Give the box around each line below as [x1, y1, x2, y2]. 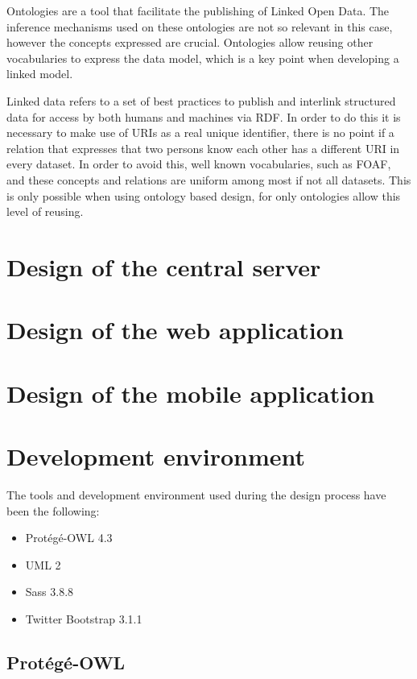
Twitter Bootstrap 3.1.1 [25, 610, 142, 627]
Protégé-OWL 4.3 [25, 529, 113, 546]
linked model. [6, 65, 73, 82]
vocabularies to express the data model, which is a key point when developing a [6, 49, 399, 66]
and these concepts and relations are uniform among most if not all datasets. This [6, 171, 411, 188]
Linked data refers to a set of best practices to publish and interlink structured [6, 92, 396, 109]
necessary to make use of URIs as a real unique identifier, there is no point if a [6, 124, 394, 141]
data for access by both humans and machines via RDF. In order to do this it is [6, 108, 401, 125]
